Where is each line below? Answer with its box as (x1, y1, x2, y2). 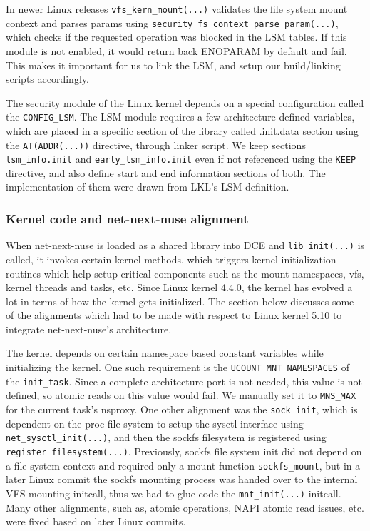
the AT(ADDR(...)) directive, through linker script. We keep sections (6, 137, 306, 152)
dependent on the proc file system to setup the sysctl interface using (6, 415, 304, 430)
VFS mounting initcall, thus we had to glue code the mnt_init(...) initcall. (6, 485, 341, 500)
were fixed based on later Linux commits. (6, 514, 186, 529)
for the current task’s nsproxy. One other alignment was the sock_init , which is (6, 402, 358, 417)
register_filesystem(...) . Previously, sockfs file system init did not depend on (6, 443, 362, 458)
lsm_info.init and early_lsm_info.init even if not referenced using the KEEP (6, 151, 356, 166)
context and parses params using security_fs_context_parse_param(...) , (6, 15, 339, 30)
